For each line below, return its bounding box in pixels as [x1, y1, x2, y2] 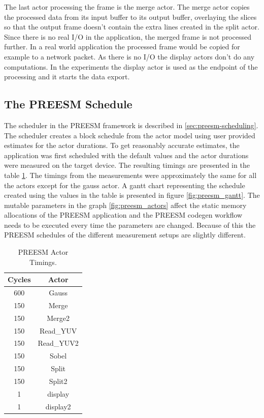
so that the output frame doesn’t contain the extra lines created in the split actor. [4, 21, 259, 32]
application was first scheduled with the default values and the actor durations [4, 150, 249, 160]
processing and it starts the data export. [4, 71, 130, 82]
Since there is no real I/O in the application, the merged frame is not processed [4, 31, 251, 42]
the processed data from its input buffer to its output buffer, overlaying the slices [4, 11, 257, 22]
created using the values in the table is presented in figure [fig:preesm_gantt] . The [4, 190, 260, 200]
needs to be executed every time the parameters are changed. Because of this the [4, 219, 256, 230]
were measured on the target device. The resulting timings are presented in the [4, 160, 250, 170]
